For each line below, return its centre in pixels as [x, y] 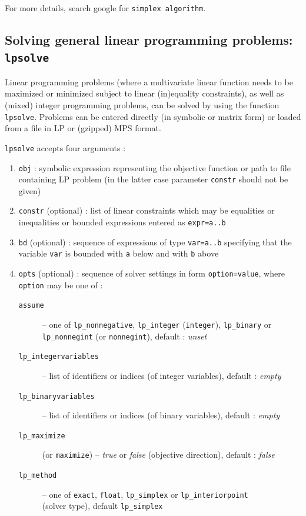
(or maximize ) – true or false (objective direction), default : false [158, 455]
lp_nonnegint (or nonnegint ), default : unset [124, 336]
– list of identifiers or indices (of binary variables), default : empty [161, 415]
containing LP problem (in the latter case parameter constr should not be [153, 179]
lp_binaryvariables [56, 396]
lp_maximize [42, 436]
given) [30, 190]
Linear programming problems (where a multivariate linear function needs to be [149, 81]
